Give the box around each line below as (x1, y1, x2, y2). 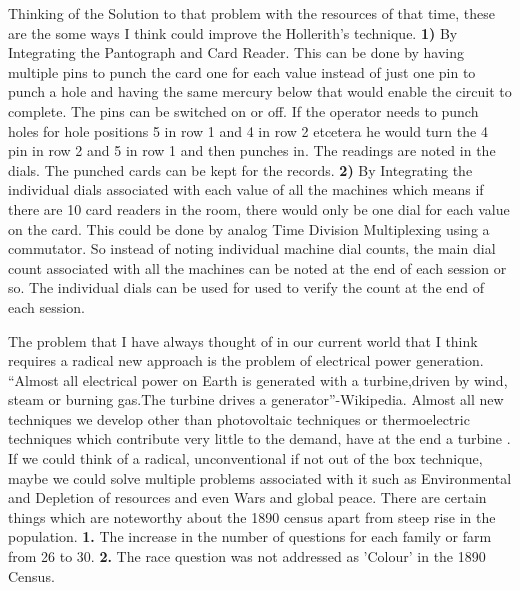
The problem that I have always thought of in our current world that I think (8, 330, 478, 351)
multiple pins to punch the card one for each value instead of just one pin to (8, 61, 476, 82)
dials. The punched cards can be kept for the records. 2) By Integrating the (8, 159, 473, 180)
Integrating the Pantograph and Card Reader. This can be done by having (8, 42, 465, 63)
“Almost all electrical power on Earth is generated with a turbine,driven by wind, (8, 369, 508, 390)
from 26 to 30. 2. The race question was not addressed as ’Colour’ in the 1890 (8, 546, 486, 567)
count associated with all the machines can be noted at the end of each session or (8, 257, 507, 278)
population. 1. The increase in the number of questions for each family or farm (8, 526, 492, 547)
